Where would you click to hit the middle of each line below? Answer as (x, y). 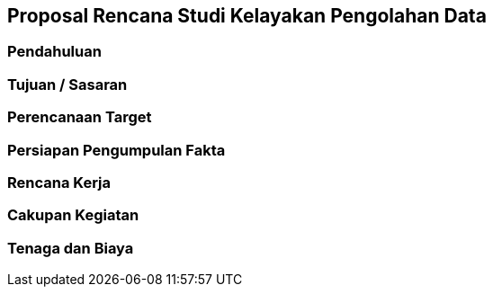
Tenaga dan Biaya (71, 248)
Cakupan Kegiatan (73, 215)
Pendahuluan (54, 52)
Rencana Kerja (59, 182)
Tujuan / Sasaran (67, 84)
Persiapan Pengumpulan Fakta (117, 150)
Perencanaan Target (80, 117)
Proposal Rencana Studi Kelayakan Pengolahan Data (247, 16)
